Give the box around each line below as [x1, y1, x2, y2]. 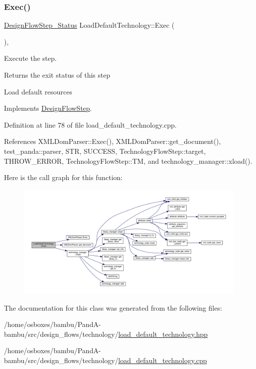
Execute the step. [4, 53, 57, 63]
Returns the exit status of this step [4, 70, 110, 80]
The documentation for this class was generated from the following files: [4, 302, 222, 313]
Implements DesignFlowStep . [4, 103, 92, 113]
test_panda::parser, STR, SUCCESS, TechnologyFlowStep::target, [4, 145, 206, 156]
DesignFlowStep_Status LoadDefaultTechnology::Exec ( [4, 20, 175, 30]
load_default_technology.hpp [118, 328, 208, 339]
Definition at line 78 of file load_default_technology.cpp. [4, 119, 177, 130]
